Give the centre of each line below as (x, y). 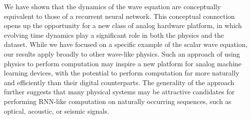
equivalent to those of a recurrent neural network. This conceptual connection (119, 16)
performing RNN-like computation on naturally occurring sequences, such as (118, 101)
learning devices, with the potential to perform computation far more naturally (122, 73)
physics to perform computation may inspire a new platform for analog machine (123, 63)
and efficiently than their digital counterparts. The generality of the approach (119, 82)
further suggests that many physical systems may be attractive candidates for (119, 92)
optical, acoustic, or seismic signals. (57, 111)
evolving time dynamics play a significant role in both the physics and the (114, 35)
